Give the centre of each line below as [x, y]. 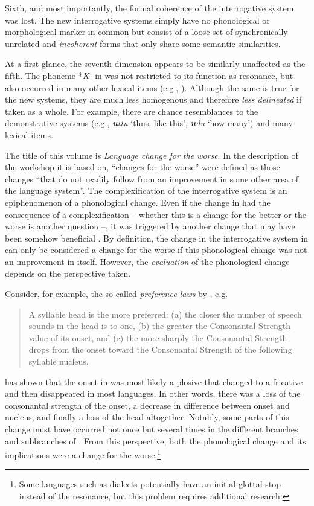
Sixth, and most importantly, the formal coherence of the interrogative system [149, 8]
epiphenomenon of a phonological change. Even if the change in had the [138, 202]
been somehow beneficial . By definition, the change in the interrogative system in [157, 238]
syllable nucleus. [59, 361]
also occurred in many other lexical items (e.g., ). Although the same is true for [152, 87]
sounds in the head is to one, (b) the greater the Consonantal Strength [160, 326]
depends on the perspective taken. [68, 273]
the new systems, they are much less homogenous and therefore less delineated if [153, 99]
